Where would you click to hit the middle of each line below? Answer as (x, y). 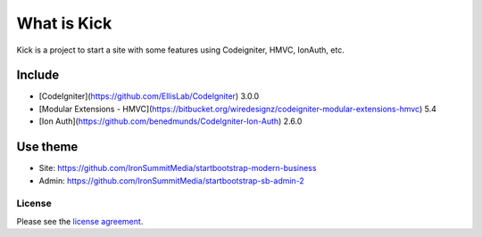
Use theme (47, 147)
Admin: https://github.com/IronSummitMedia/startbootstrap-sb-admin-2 (172, 180)
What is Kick (64, 23)
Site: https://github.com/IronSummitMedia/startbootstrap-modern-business (178, 168)
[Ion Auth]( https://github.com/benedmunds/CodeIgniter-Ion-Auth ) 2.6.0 (170, 121)
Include (38, 75)
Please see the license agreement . (80, 221)
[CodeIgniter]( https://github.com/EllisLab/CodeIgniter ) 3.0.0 (149, 96)
